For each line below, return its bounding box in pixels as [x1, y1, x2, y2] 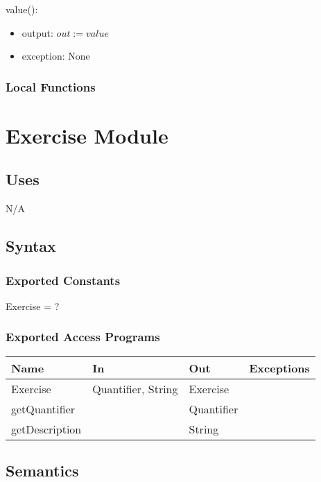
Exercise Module [6, 121, 168, 149]
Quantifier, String [92, 380, 178, 397]
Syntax [6, 235, 56, 257]
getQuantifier [11, 400, 76, 417]
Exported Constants [6, 271, 121, 289]
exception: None [21, 49, 90, 63]
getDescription [11, 420, 82, 437]
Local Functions [6, 78, 96, 95]
